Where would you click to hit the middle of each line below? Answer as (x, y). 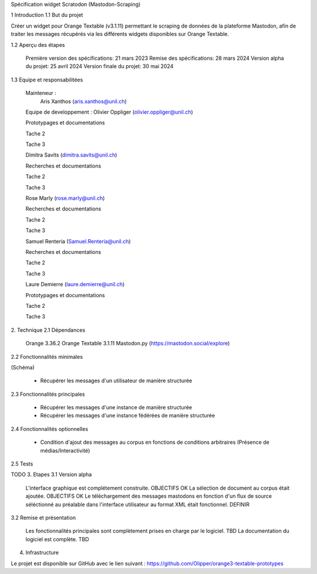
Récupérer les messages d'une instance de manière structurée (116, 407)
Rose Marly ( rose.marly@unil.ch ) (65, 198)
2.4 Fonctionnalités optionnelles (49, 429)
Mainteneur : (41, 93)
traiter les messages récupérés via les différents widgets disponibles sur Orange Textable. (120, 34)
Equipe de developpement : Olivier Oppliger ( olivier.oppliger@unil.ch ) (109, 112)
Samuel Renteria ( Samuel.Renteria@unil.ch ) (78, 241)
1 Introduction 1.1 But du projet (47, 15)
